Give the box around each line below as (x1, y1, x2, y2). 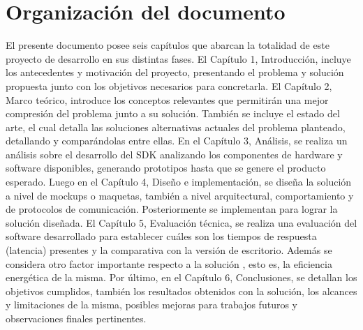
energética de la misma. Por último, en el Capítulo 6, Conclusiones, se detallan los (6, 270, 357, 285)
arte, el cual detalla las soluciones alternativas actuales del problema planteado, (6, 119, 346, 134)
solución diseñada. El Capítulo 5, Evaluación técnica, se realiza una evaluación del (6, 215, 357, 230)
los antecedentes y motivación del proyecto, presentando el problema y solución (6, 65, 344, 80)
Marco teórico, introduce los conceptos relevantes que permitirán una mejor (6, 92, 329, 107)
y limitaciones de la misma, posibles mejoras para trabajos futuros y (6, 297, 297, 312)
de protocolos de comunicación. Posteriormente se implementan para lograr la (6, 202, 338, 216)
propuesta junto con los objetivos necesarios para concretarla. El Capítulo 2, (6, 78, 332, 93)
